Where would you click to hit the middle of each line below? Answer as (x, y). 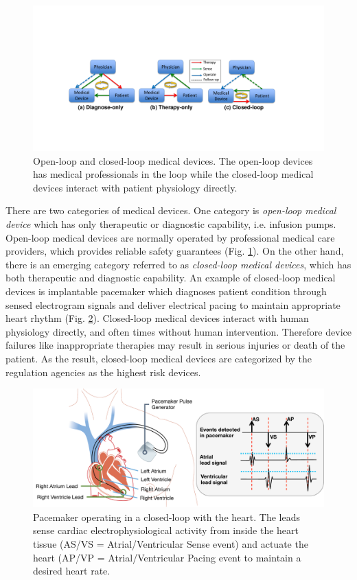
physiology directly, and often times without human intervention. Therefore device (178, 331)
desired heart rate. (72, 571)
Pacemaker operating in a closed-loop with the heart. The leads (166, 517)
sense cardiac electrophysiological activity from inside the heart (166, 530)
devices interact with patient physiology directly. (135, 187)
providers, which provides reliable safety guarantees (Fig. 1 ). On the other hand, (175, 251)
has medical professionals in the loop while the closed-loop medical (173, 174)
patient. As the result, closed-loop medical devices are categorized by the (159, 358)
